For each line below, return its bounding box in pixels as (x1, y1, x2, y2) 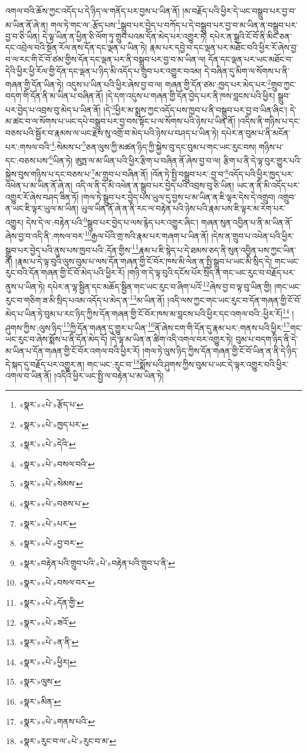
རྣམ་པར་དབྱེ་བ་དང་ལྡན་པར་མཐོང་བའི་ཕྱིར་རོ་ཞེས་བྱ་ (150, 41, 298, 54)
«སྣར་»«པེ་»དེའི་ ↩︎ (19, 438, 76, 450)
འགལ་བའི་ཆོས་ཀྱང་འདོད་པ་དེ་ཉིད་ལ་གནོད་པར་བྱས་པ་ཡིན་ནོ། (5, 5, 180, 16)
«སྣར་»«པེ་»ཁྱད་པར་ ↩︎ (19, 418, 89, 430)
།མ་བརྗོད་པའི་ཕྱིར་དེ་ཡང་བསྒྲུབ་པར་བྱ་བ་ (182, 5, 296, 16)
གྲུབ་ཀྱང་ (270, 78, 296, 90)
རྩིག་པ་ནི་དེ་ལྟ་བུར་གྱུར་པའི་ (223, 154, 302, 166)
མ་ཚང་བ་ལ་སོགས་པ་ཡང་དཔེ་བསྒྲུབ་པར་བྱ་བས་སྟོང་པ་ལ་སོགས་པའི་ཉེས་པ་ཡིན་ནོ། (5, 115, 236, 127)
